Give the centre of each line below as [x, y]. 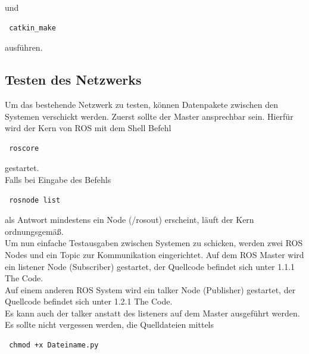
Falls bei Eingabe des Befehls [58, 179]
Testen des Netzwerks [73, 80]
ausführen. [24, 47]
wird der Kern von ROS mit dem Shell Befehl [88, 128]
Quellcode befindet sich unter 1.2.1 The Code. [89, 301]
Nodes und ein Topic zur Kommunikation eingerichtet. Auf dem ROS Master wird [154, 254]
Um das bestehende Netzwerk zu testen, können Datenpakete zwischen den [141, 104]
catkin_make [32, 28]
